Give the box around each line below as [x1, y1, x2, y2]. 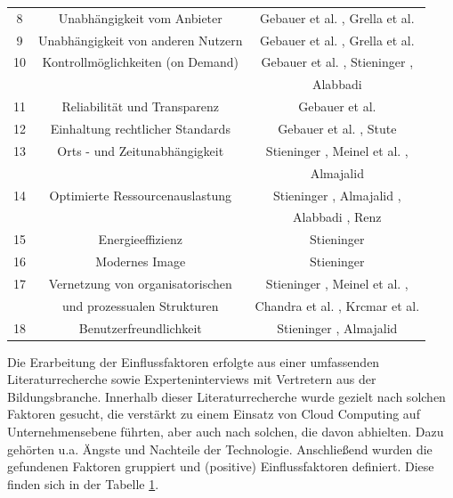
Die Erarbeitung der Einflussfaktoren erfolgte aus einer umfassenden [7, 352, 380, 371]
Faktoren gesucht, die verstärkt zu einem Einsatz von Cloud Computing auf [7, 404, 420, 423]
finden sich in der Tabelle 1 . [7, 474, 159, 493]
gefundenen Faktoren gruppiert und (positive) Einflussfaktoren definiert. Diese [7, 457, 434, 476]
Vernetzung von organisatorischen [48, 273, 232, 292]
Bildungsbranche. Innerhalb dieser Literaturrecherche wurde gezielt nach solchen [7, 387, 446, 405]
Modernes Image [95, 252, 186, 271]
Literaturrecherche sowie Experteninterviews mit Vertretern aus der [7, 370, 376, 388]
